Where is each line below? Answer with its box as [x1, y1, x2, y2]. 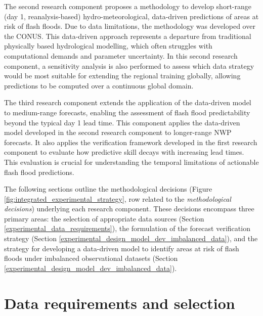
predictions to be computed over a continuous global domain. [4, 80, 194, 91]
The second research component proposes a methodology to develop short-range [4, 1, 251, 11]
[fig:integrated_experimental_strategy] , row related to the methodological [4, 193, 231, 204]
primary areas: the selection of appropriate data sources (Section [4, 213, 204, 223]
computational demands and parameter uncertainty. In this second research [4, 50, 238, 61]
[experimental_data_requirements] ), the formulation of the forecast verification [4, 223, 250, 234]
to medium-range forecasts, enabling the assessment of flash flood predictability [4, 107, 250, 117]
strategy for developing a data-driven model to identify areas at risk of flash [4, 243, 239, 253]
